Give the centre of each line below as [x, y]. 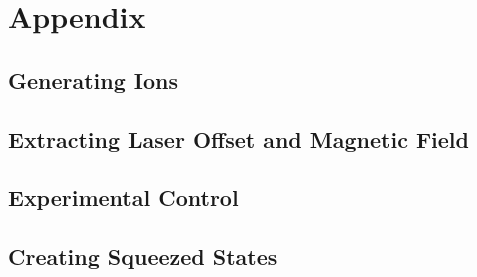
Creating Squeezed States [143, 256]
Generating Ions [93, 79]
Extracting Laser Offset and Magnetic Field [238, 138]
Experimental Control [123, 197]
